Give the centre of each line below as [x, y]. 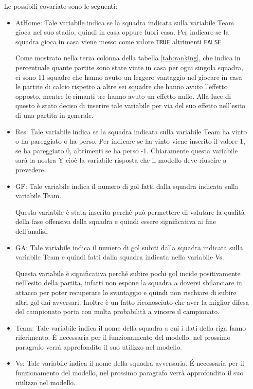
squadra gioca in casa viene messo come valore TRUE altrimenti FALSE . [119, 41]
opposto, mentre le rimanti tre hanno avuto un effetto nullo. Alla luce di [123, 96]
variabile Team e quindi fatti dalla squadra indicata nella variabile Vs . [120, 257]
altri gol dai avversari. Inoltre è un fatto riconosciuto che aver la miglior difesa [132, 302]
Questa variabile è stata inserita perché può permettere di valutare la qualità [130, 212]
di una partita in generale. [54, 115]
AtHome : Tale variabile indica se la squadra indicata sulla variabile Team [125, 22]
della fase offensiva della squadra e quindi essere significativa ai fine [116, 221]
